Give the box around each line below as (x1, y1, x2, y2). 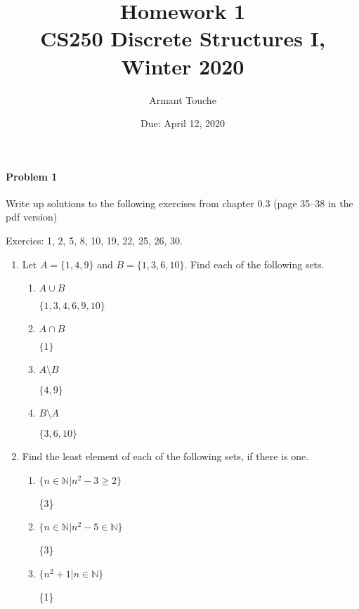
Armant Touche (149, 92, 216, 107)
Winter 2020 (121, 51, 244, 80)
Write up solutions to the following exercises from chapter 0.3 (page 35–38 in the (6, 195, 353, 210)
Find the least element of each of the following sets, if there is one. (22, 449, 309, 464)
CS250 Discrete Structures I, (40, 24, 325, 53)
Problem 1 (6, 169, 58, 183)
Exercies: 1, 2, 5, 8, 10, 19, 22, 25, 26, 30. (6, 233, 183, 248)
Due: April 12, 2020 (140, 116, 226, 131)
